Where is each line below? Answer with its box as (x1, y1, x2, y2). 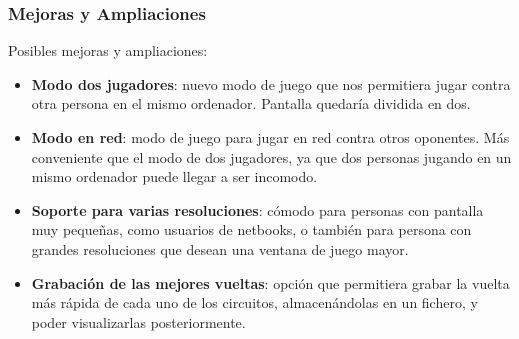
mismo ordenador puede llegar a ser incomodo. (31, 166, 318, 187)
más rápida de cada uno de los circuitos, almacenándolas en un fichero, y (31, 292, 478, 313)
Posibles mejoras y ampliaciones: (8, 40, 208, 61)
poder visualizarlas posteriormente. (31, 311, 246, 332)
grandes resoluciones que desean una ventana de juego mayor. (31, 238, 409, 259)
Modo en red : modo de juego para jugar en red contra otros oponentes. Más (31, 127, 510, 147)
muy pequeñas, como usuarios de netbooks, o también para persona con (31, 219, 472, 240)
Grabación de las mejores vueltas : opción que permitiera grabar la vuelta (31, 272, 510, 293)
